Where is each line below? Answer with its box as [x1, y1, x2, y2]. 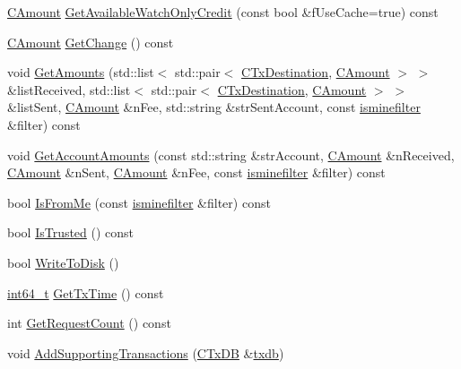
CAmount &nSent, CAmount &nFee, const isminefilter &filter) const [7, 163, 386, 182]
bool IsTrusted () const [7, 223, 135, 242]
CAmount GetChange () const [7, 32, 174, 51]
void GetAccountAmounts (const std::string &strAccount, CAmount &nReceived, [7, 145, 455, 164]
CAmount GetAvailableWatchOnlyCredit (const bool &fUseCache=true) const [7, 3, 439, 21]
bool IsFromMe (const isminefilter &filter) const [7, 193, 271, 211]
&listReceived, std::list [7, 80, 131, 99]
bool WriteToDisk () [7, 253, 119, 271]
